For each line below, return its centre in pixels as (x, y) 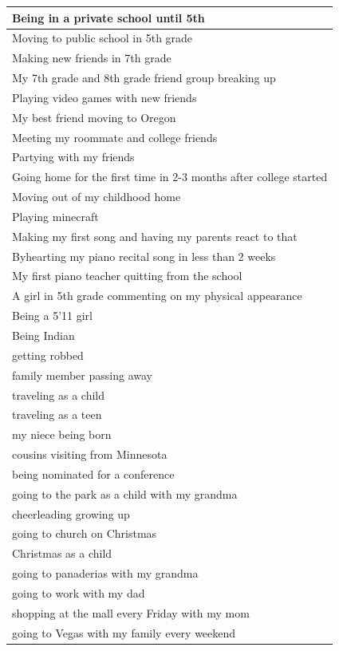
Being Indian (43, 335)
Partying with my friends (73, 157)
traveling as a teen (57, 414)
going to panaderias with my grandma (105, 573)
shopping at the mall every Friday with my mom (131, 612)
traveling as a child (59, 395)
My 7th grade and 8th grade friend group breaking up (144, 78)
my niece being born (62, 434)
